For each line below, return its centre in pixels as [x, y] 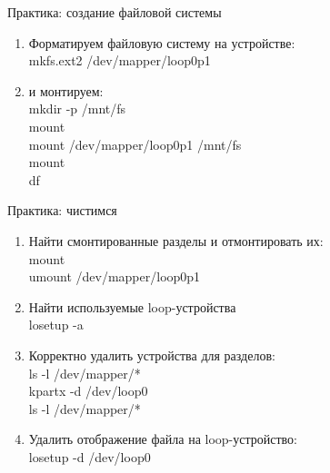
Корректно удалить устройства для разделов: [152, 355]
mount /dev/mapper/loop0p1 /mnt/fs [135, 144]
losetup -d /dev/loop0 [90, 456]
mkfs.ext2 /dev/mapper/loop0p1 [120, 60]
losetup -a [56, 325]
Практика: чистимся [62, 210]
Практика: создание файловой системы [115, 12]
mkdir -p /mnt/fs [77, 108]
